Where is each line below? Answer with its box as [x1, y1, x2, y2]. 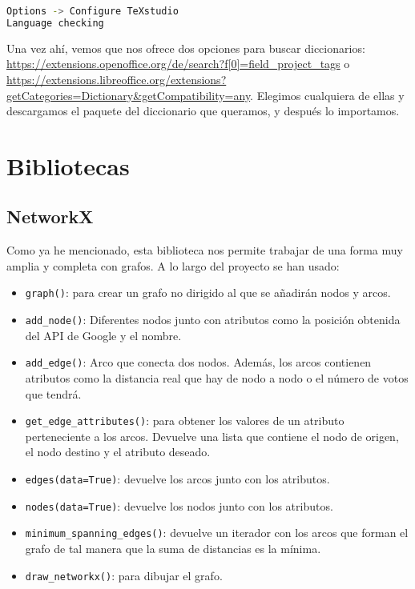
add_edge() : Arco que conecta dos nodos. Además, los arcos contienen [25, 354, 372, 371]
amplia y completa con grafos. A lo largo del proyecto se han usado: [6, 257, 340, 274]
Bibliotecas [6, 149, 130, 182]
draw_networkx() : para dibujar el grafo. [25, 567, 223, 583]
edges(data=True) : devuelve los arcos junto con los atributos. [25, 471, 330, 487]
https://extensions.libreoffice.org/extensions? [6, 70, 227, 87]
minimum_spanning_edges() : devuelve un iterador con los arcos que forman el [25, 524, 409, 541]
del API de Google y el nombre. [25, 327, 182, 343]
